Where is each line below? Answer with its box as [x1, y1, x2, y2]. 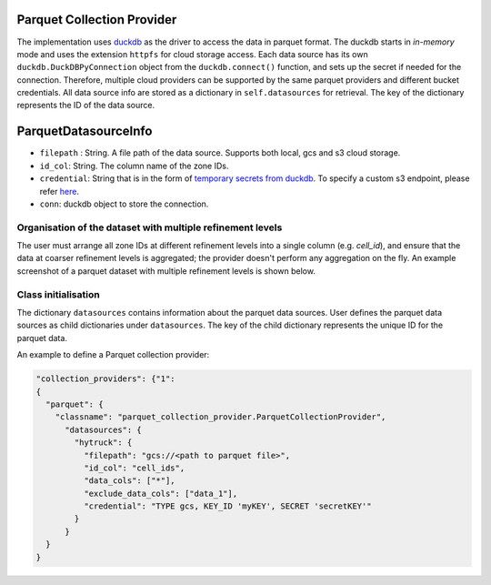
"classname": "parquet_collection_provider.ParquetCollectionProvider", [55, 412, 386, 422]
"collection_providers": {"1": [35, 374, 176, 384]
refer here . [39, 186, 80, 197]
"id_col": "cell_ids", [83, 462, 185, 473]
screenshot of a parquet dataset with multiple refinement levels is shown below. [16, 265, 316, 277]
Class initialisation [16, 287, 100, 300]
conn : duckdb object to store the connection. [39, 198, 209, 209]
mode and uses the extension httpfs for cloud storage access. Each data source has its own [16, 48, 368, 59]
